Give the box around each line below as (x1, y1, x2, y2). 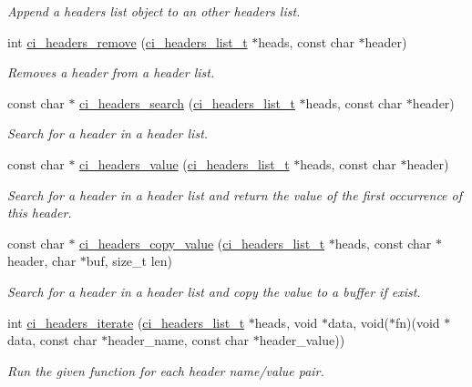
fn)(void (395, 312, 440, 331)
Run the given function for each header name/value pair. (7, 361, 324, 380)
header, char (7, 251, 77, 270)
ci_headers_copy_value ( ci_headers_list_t (79, 233, 325, 252)
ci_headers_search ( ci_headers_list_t (79, 93, 295, 112)
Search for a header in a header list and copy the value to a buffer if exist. (7, 281, 421, 300)
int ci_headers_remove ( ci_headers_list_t (7, 32, 248, 51)
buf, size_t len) (86, 251, 173, 270)
